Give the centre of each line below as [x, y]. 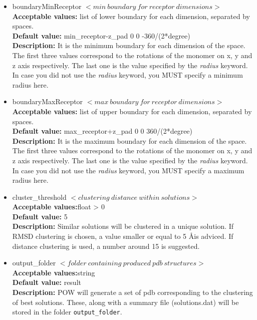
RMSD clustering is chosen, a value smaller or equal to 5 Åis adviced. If [123, 236]
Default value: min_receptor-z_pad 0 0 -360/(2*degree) [101, 35]
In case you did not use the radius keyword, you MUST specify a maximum [128, 170]
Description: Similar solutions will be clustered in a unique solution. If [123, 226]
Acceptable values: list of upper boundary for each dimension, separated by [132, 111]
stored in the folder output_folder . [67, 312]
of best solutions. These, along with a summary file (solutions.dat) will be [125, 302]
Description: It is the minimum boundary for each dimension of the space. [129, 45]
